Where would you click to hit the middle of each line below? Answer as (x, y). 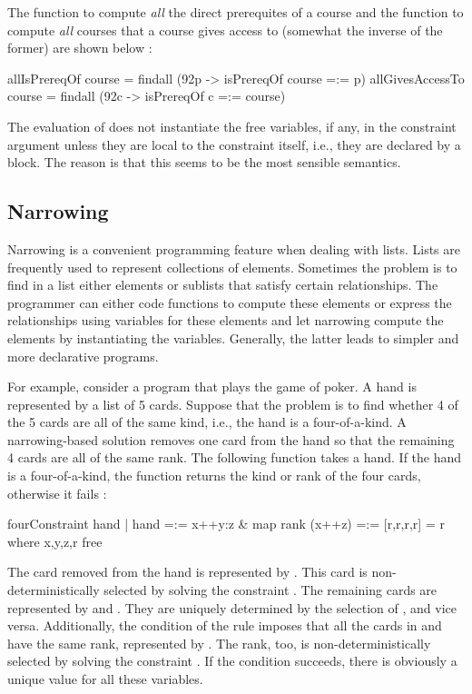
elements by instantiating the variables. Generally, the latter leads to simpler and (233, 337)
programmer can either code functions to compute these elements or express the (230, 302)
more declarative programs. (83, 356)
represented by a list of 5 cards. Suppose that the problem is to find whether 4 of (233, 404)
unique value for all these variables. (105, 679)
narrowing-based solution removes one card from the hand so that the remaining (231, 439)
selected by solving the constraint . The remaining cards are (270, 590)
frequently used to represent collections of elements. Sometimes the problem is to (232, 267)
